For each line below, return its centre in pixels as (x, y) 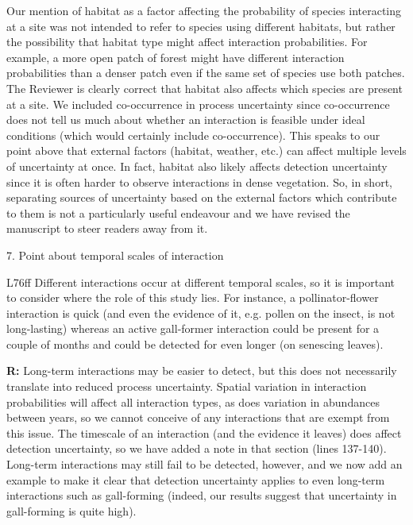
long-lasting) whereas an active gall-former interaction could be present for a (193, 328)
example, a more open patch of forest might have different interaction (176, 57)
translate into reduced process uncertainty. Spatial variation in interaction (187, 386)
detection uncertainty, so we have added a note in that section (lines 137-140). (197, 448)
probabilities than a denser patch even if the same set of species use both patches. (206, 73)
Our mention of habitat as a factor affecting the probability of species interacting (204, 10)
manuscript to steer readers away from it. (107, 228)
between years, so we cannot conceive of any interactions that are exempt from (198, 417)
